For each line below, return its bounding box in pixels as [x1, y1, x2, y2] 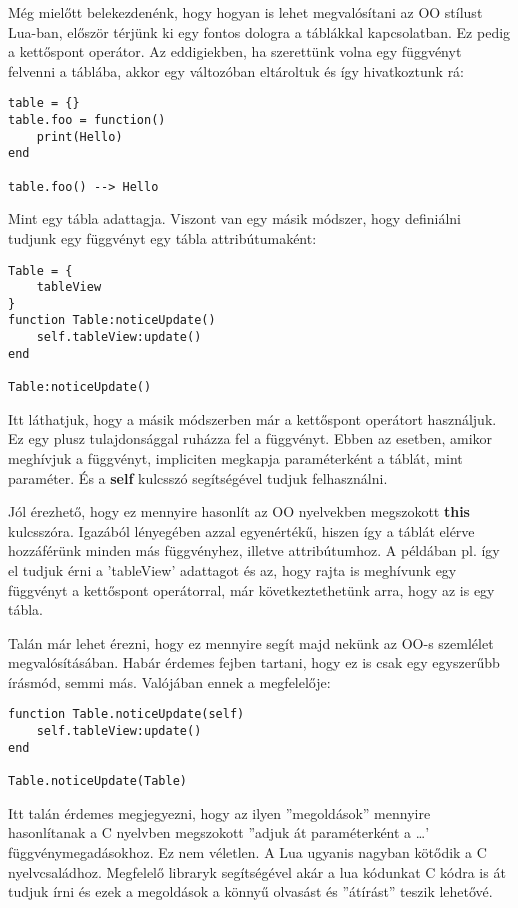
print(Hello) [36, 129, 123, 144]
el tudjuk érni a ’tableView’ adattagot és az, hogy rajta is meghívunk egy [8, 559, 457, 580]
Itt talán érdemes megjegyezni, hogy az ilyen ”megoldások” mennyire [8, 802, 431, 823]
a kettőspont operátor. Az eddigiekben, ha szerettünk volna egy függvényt [8, 41, 462, 62]
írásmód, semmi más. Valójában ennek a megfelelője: [8, 671, 331, 692]
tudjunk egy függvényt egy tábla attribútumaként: [8, 227, 317, 248]
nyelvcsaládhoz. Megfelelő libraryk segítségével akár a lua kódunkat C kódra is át [8, 861, 506, 882]
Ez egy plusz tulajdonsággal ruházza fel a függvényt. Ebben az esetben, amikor [8, 428, 493, 449]
